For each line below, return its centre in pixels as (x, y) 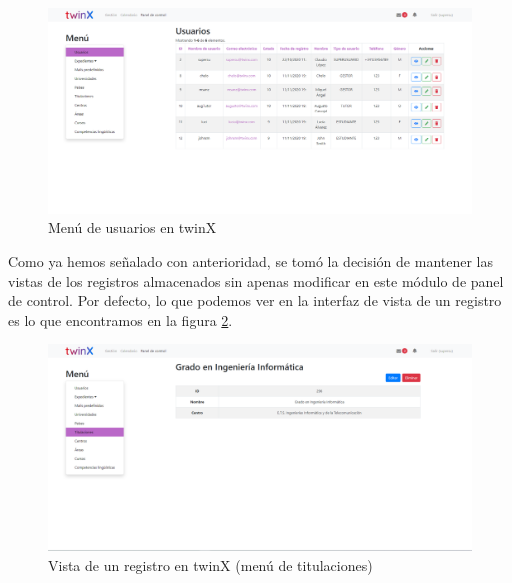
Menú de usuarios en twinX (132, 227)
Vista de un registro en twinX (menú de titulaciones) (210, 564)
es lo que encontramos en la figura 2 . (120, 319)
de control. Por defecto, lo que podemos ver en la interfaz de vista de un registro (255, 300)
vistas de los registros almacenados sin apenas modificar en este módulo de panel (256, 280)
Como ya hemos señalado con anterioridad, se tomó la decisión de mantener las (251, 260)
